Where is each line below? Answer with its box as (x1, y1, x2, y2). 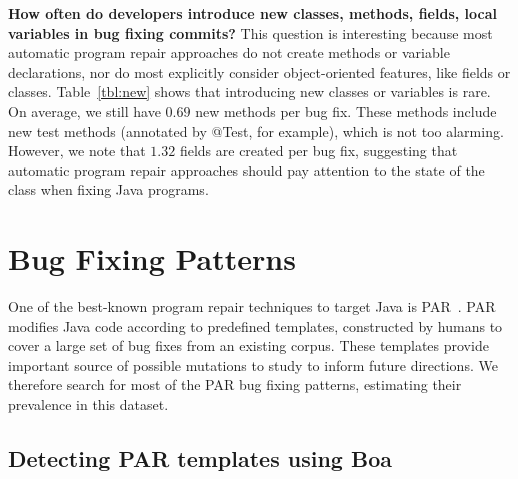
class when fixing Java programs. (8, 179, 209, 200)
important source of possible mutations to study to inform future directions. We (8, 354, 498, 375)
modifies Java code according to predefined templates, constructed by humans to (8, 315, 503, 336)
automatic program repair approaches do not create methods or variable (8, 42, 450, 63)
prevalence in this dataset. (8, 394, 169, 415)
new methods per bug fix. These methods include (195, 100, 497, 121)
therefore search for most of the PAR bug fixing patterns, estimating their (8, 374, 462, 395)
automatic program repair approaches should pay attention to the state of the (8, 159, 485, 180)
